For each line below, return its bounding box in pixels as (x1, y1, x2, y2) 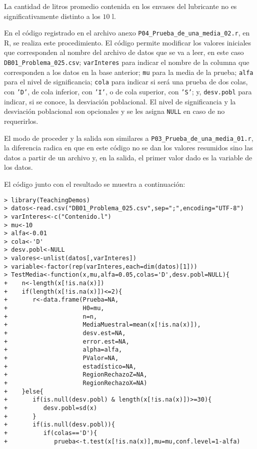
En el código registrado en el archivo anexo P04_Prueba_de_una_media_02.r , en (4, 27, 250, 38)
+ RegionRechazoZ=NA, (4, 371, 147, 379)
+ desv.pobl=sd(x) (4, 404, 97, 412)
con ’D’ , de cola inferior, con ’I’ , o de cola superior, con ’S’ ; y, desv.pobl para (4, 86, 252, 96)
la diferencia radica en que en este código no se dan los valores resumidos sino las (4, 142, 253, 153)
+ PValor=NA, (4, 355, 119, 362)
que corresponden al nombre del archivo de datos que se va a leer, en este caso (4, 47, 244, 57)
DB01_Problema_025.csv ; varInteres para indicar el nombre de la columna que (4, 57, 249, 67)
